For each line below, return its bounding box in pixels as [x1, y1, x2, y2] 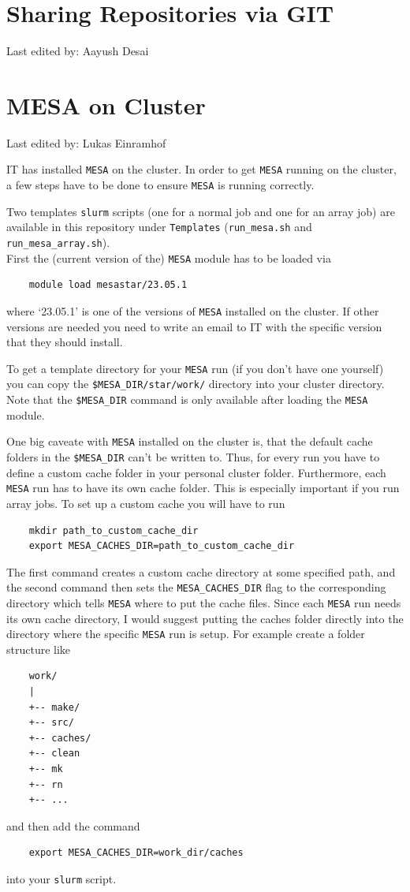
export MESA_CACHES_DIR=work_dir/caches [28, 847, 244, 859]
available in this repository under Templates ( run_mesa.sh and [6, 218, 312, 235]
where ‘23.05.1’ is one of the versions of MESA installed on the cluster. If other [6, 302, 379, 319]
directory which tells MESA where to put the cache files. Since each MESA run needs [6, 594, 401, 610]
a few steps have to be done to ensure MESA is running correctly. [6, 177, 315, 193]
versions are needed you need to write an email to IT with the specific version [6, 318, 382, 334]
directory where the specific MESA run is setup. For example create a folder [6, 625, 365, 642]
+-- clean [28, 748, 80, 760]
